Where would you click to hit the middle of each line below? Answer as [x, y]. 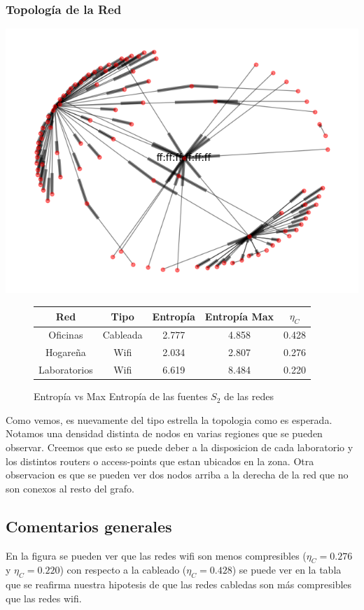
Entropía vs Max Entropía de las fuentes [121, 396]
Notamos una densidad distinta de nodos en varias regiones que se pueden [164, 433]
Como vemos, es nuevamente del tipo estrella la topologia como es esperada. [169, 419]
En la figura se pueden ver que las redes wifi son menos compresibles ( [156, 555]
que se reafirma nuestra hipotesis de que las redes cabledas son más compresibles [179, 584]
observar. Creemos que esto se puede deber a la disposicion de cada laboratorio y [180, 447]
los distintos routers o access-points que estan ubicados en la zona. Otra [160, 461]
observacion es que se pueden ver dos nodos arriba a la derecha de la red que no [177, 475]
